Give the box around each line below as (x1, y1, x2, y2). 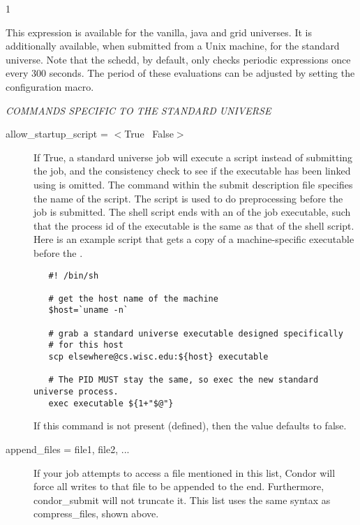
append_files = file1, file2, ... (6, 441, 130, 456)
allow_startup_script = (6, 126, 108, 141)
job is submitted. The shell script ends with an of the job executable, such (33, 205, 351, 219)
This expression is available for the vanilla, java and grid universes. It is (6, 24, 312, 39)
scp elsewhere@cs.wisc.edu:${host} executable (48, 352, 269, 362)
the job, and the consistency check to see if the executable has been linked (33, 163, 351, 178)
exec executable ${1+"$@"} (48, 398, 174, 408)
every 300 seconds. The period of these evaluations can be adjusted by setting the (6, 66, 355, 80)
